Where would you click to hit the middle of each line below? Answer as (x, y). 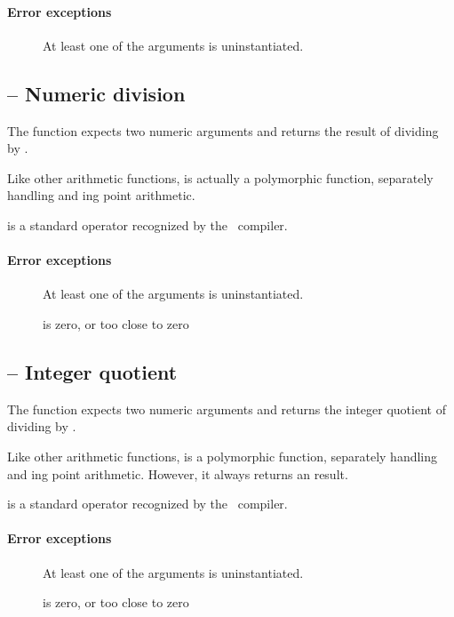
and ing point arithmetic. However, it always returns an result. (178, 473)
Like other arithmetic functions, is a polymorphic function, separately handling (223, 456)
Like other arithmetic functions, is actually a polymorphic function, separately (220, 177)
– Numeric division (96, 93)
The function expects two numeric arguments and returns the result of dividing (223, 130)
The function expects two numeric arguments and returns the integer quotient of (227, 409)
